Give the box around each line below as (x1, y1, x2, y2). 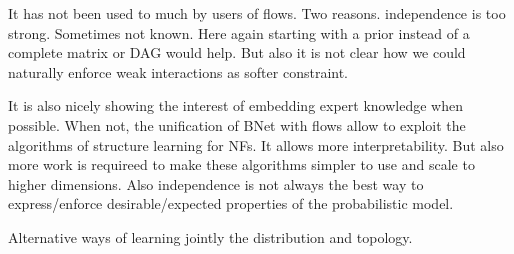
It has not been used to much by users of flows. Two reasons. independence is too (8, 3, 506, 23)
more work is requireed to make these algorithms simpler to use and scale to (8, 154, 475, 175)
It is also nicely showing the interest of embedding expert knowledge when (8, 95, 463, 116)
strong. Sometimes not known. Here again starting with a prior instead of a (8, 22, 470, 43)
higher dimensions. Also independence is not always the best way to (8, 173, 424, 194)
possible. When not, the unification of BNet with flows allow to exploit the (8, 114, 466, 135)
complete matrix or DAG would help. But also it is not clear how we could (8, 42, 466, 63)
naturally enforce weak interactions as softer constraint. (8, 61, 349, 82)
